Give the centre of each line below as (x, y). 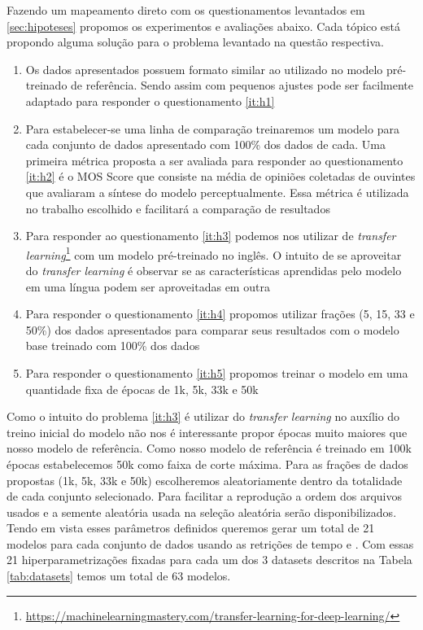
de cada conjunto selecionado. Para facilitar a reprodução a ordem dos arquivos (205, 496)
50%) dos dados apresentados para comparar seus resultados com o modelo (212, 329)
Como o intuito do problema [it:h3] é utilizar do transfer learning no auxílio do (203, 416)
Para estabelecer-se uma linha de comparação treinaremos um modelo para (212, 128)
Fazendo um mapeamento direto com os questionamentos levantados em (186, 10)
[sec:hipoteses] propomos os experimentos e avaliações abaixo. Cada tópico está (204, 26)
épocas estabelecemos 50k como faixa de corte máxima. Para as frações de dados (207, 464)
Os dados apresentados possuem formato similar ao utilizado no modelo (204, 69)
